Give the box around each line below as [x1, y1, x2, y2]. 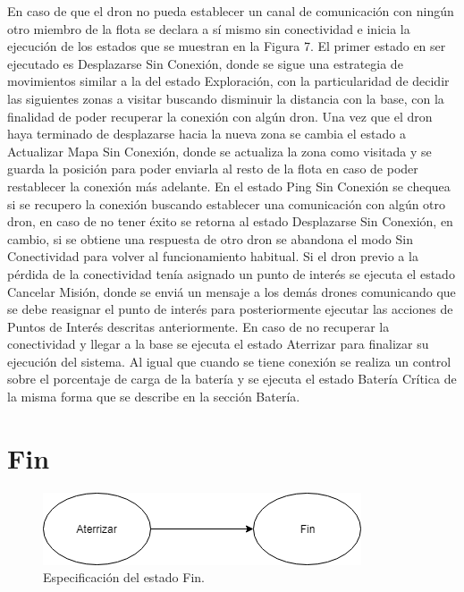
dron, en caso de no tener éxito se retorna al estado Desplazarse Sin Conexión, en [7, 212, 453, 231]
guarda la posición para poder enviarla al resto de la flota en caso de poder [7, 159, 418, 178]
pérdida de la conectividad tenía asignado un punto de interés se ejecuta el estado [7, 264, 455, 283]
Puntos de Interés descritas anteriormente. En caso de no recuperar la [7, 317, 390, 335]
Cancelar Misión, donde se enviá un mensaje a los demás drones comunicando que [7, 282, 456, 300]
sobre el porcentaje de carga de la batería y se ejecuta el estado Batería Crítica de [7, 369, 457, 388]
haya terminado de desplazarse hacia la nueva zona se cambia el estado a [7, 124, 406, 143]
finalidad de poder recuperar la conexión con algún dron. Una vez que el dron [7, 106, 433, 125]
